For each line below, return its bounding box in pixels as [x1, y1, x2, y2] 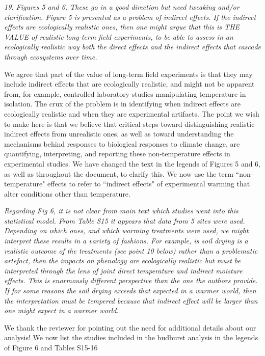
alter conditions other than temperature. [4, 188, 130, 199]
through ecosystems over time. [4, 51, 97, 62]
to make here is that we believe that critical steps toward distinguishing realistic [4, 118, 255, 129]
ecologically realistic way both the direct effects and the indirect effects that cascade [4, 41, 261, 52]
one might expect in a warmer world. [4, 305, 119, 316]
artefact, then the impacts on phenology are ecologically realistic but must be [4, 255, 241, 266]
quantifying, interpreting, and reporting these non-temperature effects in [4, 148, 230, 159]
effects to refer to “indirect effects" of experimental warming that [47, 178, 250, 189]
